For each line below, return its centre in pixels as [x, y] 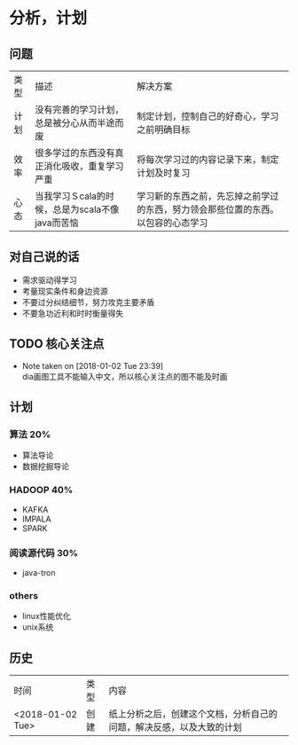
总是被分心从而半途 [75, 123]
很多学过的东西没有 [75, 153]
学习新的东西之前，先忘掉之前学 [204, 196]
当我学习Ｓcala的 [71, 196]
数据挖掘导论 [45, 467]
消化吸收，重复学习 [84, 166]
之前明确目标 [164, 129]
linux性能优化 [46, 616]
